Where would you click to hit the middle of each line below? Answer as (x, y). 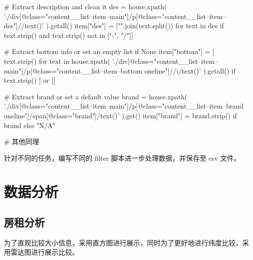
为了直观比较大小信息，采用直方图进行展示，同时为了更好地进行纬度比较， (123, 242)
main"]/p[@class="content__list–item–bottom (73, 70)
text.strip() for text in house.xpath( (57, 61)
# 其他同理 (22, 141)
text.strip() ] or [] (30, 80)
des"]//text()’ (24, 26)
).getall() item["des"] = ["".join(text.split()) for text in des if (135, 26)
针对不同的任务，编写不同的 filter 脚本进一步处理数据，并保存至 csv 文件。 (122, 158)
